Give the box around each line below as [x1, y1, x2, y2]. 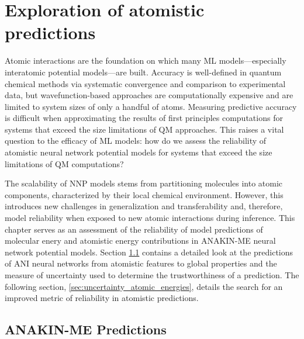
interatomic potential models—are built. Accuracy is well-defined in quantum [5, 65, 282, 78]
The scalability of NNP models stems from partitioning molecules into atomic [5, 177, 283, 189]
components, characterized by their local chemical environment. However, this [5, 188, 284, 200]
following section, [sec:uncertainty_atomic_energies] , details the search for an [5, 280, 283, 292]
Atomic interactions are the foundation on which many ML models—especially [5, 54, 286, 67]
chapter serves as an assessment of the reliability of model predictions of [5, 223, 263, 235]
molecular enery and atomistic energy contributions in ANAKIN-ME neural [5, 234, 276, 247]
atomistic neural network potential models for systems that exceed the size [5, 146, 272, 158]
